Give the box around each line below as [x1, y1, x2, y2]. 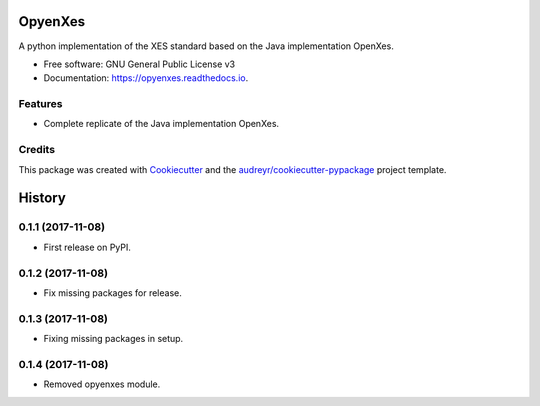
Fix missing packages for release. [43, 286, 182, 299]
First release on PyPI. [43, 241, 132, 253]
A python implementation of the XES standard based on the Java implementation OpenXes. [18, 40, 394, 52]
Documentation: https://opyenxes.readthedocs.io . [43, 72, 249, 84]
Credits [18, 143, 55, 157]
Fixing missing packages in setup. [43, 333, 184, 345]
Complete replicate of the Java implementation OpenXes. [43, 118, 280, 130]
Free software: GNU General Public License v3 [43, 58, 236, 70]
